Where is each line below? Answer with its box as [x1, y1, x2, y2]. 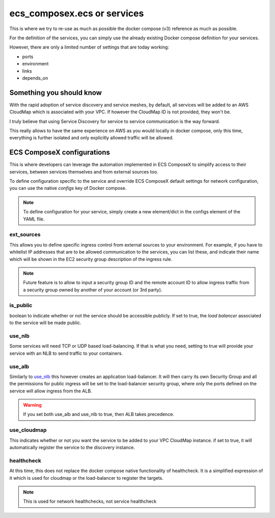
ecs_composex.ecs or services [9, 8, 144, 19]
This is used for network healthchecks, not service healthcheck [23, 498, 157, 505]
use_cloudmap [9, 427, 47, 434]
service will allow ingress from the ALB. [9, 388, 92, 394]
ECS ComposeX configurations [9, 148, 111, 157]
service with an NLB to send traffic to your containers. [9, 350, 123, 356]
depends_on [22, 75, 48, 81]
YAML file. [23, 216, 45, 222]
